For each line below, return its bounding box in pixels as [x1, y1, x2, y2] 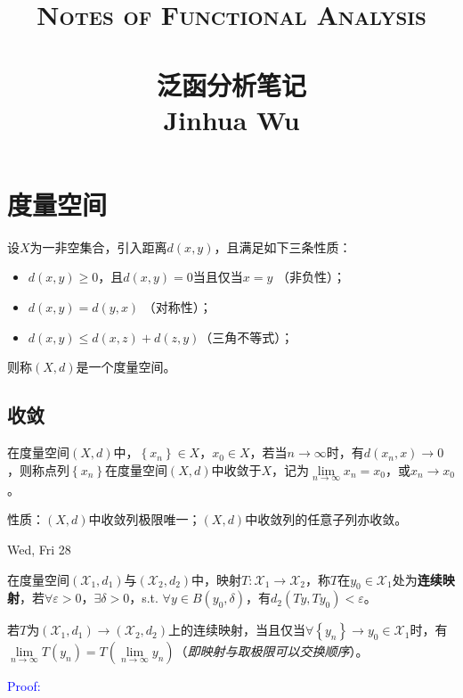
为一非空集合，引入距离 [29, 237, 167, 256]
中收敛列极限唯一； [88, 510, 201, 529]
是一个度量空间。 [76, 357, 176, 376]
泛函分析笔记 [156, 66, 306, 103]
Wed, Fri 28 [7, 540, 71, 559]
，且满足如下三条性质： [214, 237, 352, 256]
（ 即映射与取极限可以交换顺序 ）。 [175, 642, 369, 661]
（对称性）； [142, 298, 212, 316]
